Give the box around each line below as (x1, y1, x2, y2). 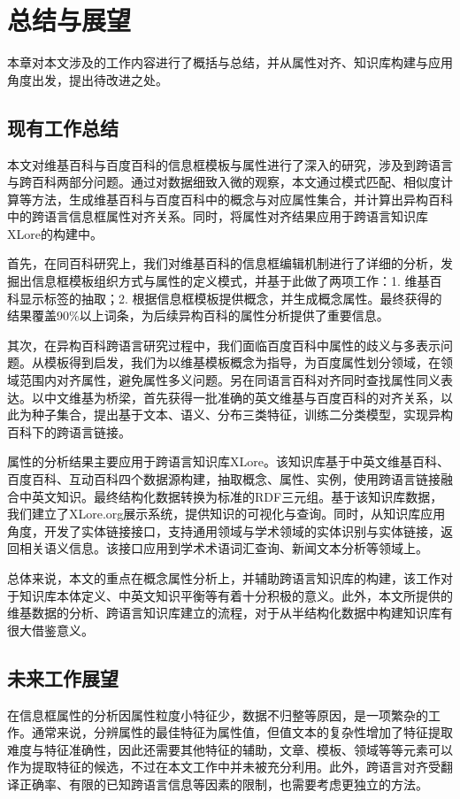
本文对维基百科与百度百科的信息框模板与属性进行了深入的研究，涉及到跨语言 (7, 155, 453, 173)
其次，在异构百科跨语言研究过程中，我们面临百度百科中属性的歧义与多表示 (7, 335, 441, 354)
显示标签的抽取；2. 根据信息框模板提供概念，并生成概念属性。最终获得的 (19, 288, 442, 307)
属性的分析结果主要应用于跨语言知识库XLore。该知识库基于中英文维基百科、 (7, 452, 449, 471)
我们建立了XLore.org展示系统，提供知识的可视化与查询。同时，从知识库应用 (7, 504, 446, 523)
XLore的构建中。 (7, 224, 103, 242)
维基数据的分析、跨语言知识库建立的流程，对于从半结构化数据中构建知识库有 (7, 603, 453, 622)
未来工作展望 (7, 664, 119, 691)
